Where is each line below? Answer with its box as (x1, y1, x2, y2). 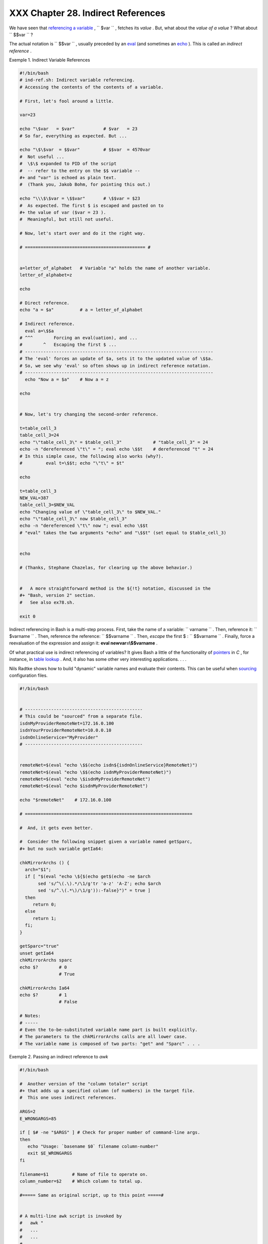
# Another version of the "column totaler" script (19, 1081, 148, 1087)
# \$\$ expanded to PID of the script (19, 161, 117, 167)
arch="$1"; (25, 867, 52, 873)
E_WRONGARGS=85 (19, 1116, 57, 1122)
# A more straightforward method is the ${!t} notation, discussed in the (19, 586, 211, 591)
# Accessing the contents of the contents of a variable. (19, 84, 164, 90)
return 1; (32, 916, 57, 921)
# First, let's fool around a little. (19, 98, 114, 104)
